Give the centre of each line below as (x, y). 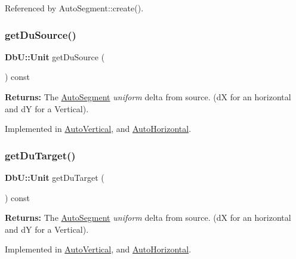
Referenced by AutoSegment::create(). (74, 8)
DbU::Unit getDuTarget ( (55, 177)
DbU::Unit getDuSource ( (55, 56)
